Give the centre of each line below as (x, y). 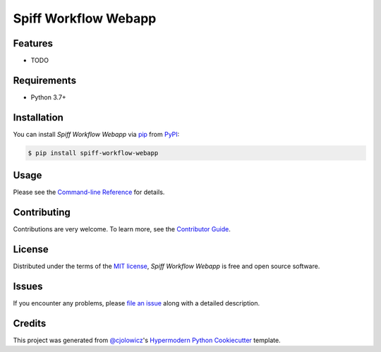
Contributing (42, 213)
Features (33, 43)
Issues (28, 286)
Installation (38, 117)
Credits (30, 323)
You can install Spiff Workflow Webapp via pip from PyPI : (96, 134)
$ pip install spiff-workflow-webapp (93, 153)
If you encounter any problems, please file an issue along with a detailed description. (137, 303)
